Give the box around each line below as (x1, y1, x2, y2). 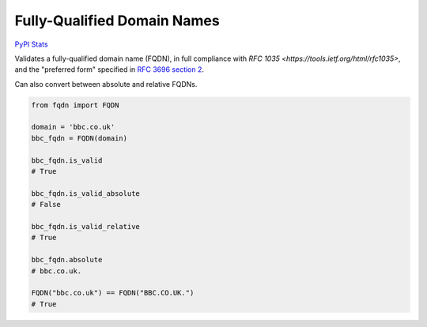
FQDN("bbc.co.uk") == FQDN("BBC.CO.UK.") (31, 288, 195, 298)
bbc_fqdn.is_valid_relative (31, 222, 140, 231)
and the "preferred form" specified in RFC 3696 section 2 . (14, 65, 205, 74)
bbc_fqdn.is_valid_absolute (31, 189, 140, 197)
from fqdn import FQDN (31, 100, 119, 110)
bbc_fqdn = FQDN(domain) (31, 133, 128, 142)
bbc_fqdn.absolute (31, 255, 103, 265)
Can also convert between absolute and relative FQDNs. (14, 79, 198, 88)
